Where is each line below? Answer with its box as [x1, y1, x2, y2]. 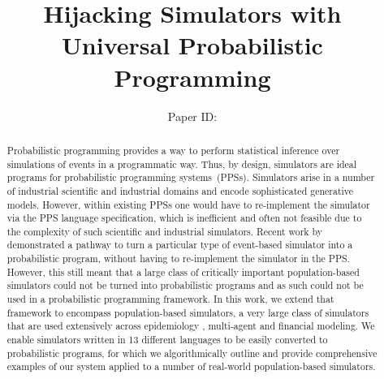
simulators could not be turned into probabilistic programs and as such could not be [6, 278, 364, 292]
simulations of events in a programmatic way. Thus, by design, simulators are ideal [6, 157, 357, 170]
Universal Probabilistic [62, 28, 323, 62]
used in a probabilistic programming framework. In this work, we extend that [6, 292, 334, 306]
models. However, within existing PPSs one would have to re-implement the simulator [6, 197, 370, 211]
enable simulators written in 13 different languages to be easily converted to [6, 333, 328, 347]
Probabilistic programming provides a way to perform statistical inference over [6, 143, 340, 157]
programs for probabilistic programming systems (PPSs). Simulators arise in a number [6, 170, 375, 184]
